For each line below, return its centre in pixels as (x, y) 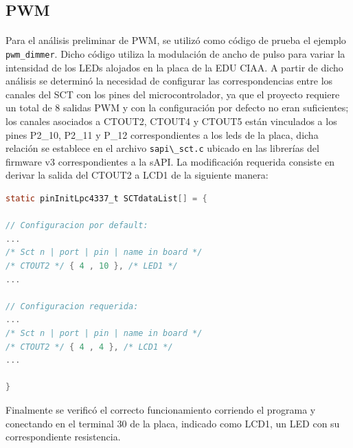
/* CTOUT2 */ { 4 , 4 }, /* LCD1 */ (89, 347)
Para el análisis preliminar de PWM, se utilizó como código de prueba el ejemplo (176, 40)
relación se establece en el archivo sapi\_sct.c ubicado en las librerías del (162, 148)
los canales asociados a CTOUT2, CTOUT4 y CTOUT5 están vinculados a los (171, 121)
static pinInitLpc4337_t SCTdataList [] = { (106, 199)
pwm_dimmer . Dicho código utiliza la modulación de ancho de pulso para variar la (175, 53)
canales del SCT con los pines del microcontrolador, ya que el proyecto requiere (173, 94)
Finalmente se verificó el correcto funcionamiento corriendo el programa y (161, 409)
